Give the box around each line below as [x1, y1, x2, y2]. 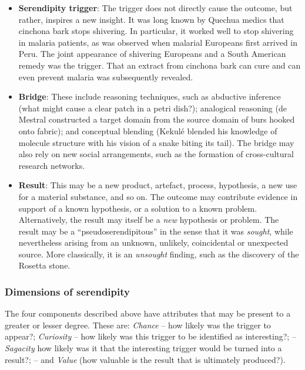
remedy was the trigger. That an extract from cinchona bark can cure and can [18, 59, 301, 71]
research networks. [18, 159, 85, 171]
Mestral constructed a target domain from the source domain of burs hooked [18, 113, 295, 125]
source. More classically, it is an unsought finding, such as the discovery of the [18, 247, 299, 260]
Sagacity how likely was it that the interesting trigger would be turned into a [5, 342, 282, 354]
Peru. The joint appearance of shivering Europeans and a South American [18, 47, 286, 60]
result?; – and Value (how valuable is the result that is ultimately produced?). [5, 353, 286, 365]
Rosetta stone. [18, 259, 71, 271]
